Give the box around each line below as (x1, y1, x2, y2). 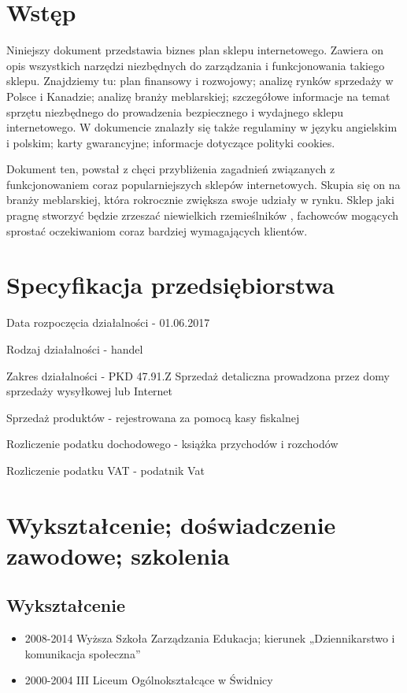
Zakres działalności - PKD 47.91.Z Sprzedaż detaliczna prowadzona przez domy (6, 367, 390, 384)
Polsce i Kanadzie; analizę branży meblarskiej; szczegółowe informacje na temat (6, 87, 390, 104)
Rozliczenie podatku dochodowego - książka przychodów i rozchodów (6, 435, 339, 452)
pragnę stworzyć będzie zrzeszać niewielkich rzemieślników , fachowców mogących (6, 207, 399, 224)
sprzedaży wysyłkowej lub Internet (6, 383, 173, 399)
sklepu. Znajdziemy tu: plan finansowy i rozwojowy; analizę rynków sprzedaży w (6, 72, 394, 89)
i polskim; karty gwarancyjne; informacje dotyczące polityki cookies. (6, 134, 335, 150)
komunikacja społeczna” (24, 645, 141, 661)
